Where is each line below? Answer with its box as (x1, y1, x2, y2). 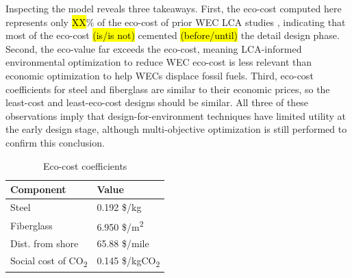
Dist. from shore (10, 236, 79, 251)
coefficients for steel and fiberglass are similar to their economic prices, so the (5, 81, 330, 96)
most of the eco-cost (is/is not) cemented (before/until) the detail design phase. (5, 28, 340, 42)
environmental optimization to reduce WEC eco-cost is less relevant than (5, 55, 312, 69)
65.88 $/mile (97, 236, 149, 251)
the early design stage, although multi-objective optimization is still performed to (5, 122, 347, 136)
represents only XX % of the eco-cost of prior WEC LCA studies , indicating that (5, 14, 346, 29)
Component (10, 182, 66, 197)
